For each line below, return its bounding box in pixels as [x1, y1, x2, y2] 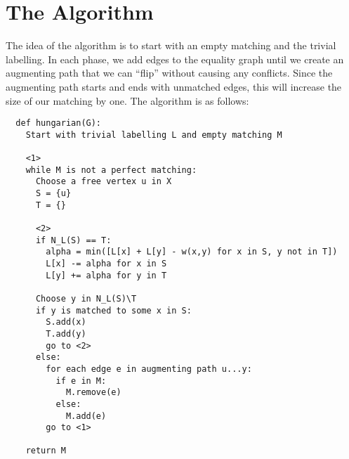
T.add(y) [46, 328, 86, 339]
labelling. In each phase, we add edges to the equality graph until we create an [6, 51, 344, 66]
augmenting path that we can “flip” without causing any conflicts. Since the [6, 65, 333, 80]
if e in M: [55, 375, 107, 386]
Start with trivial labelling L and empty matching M [25, 129, 282, 140]
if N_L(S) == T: [35, 235, 112, 245]
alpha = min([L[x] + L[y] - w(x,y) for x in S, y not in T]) [46, 247, 338, 257]
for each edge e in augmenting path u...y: [46, 363, 252, 374]
